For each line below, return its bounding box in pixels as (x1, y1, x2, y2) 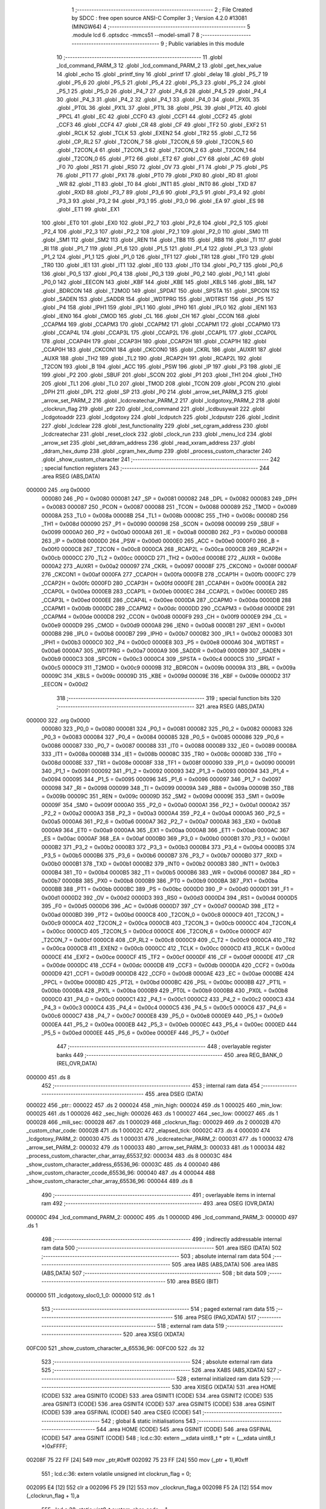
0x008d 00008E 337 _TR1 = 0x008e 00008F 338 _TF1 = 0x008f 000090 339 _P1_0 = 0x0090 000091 (41, 759, 295, 766)
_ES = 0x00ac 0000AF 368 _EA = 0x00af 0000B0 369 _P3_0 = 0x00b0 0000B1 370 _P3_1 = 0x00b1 (41, 835, 290, 842)
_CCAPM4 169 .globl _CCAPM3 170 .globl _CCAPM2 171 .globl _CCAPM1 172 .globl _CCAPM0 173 (41, 321, 281, 328)
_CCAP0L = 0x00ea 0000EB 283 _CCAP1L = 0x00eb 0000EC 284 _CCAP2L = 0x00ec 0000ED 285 (41, 588, 289, 595)
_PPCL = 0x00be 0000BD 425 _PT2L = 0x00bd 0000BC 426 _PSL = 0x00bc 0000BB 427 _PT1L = (41, 978, 287, 986)
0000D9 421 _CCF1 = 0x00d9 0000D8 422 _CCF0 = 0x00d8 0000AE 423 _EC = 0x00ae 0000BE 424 (41, 970, 295, 977)
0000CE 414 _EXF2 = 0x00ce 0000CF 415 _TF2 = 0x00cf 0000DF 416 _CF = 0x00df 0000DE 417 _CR (41, 953, 295, 960)
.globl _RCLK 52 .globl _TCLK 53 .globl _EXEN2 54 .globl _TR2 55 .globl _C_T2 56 (56, 130, 257, 137)
